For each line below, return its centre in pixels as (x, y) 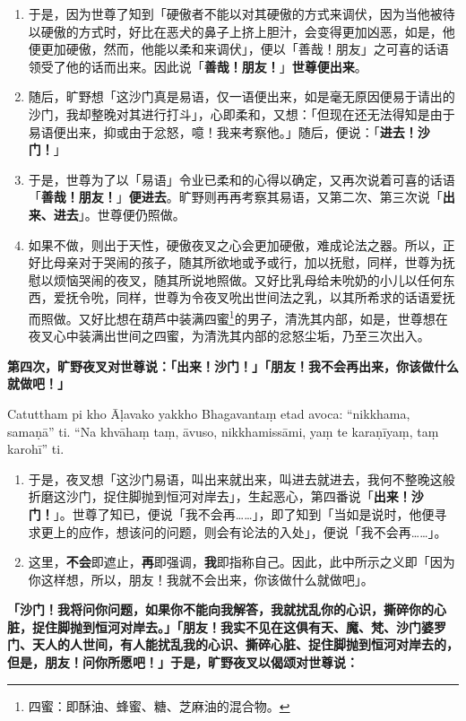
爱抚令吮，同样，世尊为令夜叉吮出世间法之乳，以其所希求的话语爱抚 (254, 297)
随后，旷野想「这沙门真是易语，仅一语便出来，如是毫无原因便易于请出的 (242, 96)
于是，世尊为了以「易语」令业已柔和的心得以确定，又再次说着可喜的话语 (242, 179)
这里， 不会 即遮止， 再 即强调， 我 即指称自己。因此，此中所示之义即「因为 (242, 562)
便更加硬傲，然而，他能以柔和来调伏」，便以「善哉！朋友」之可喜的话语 (238, 49)
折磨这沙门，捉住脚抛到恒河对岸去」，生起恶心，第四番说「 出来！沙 (226, 496)
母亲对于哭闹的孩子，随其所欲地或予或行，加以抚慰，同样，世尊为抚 (254, 262)
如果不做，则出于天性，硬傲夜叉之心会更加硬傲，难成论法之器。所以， (235, 244)
